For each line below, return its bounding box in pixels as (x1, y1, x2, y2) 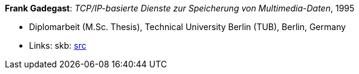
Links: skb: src (29, 40, 86, 51)
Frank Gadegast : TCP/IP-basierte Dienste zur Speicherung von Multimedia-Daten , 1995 (5, 3, 355, 13)
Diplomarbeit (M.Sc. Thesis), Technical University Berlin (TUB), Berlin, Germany (29, 22, 346, 32)
